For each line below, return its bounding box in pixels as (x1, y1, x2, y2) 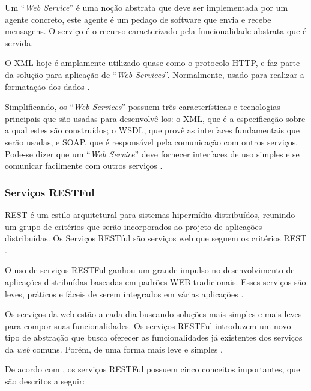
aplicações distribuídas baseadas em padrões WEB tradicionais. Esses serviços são (5, 275, 306, 288)
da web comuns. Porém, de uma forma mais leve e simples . (5, 342, 223, 355)
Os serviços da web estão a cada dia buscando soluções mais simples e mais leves (5, 308, 302, 320)
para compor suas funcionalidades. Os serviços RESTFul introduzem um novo (5, 319, 291, 332)
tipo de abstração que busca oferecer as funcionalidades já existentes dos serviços (5, 331, 303, 344)
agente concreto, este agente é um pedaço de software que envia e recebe (5, 13, 271, 25)
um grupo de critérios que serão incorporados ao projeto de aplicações (5, 220, 262, 232)
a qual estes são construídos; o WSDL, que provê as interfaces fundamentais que (5, 124, 300, 136)
